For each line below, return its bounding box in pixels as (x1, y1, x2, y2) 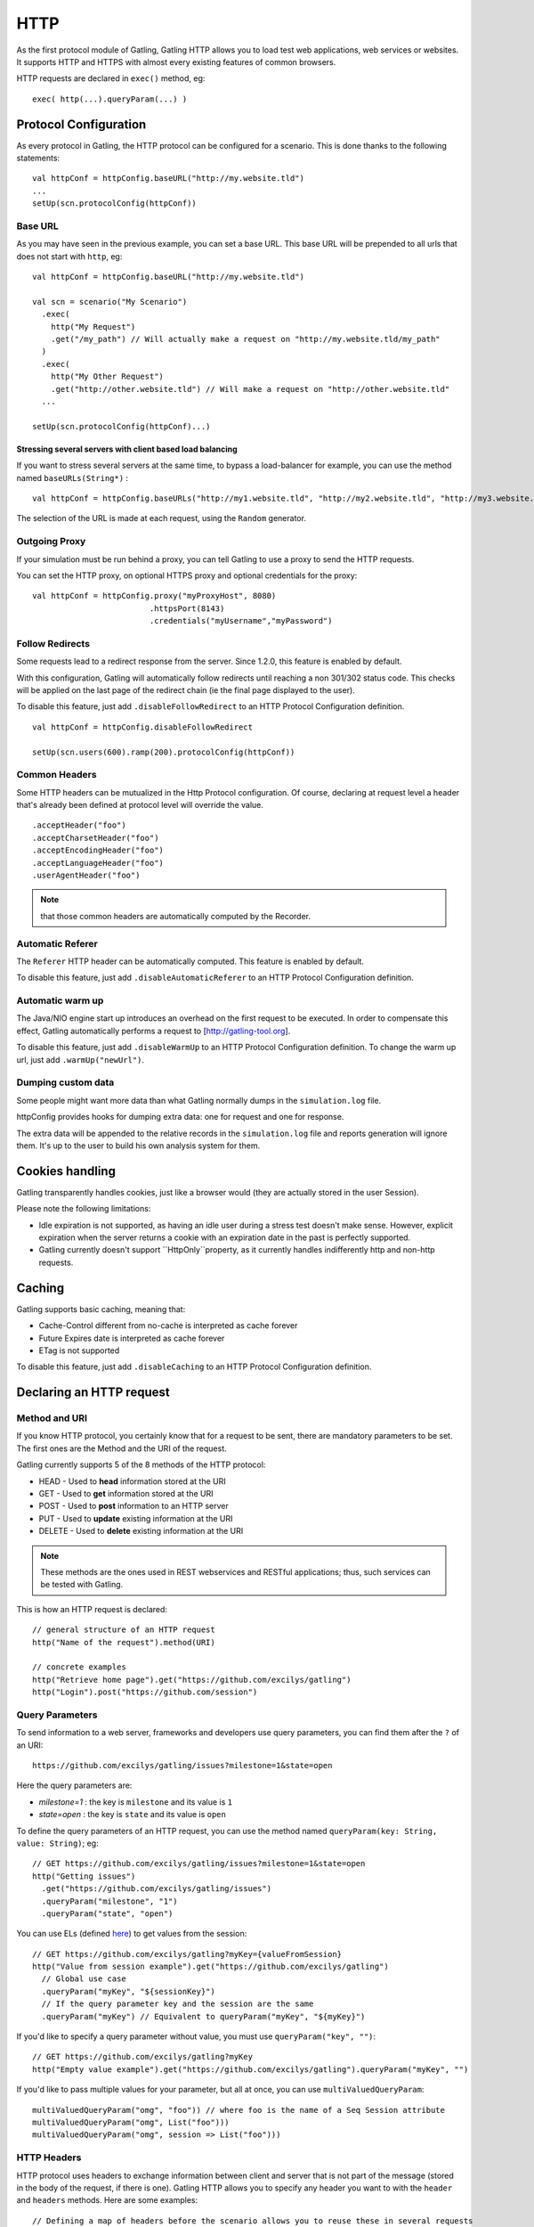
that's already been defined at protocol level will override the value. (16, 800, 264, 811)
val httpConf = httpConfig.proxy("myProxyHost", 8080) (32, 591, 277, 601)
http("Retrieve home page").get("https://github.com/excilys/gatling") (32, 1675, 352, 1685)
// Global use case (41, 1974, 126, 1984)
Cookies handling (16, 1163, 116, 1179)
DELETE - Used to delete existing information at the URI (38, 1526, 244, 1537)
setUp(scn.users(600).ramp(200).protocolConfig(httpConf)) (32, 746, 295, 757)
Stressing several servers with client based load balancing (16, 444, 238, 454)
